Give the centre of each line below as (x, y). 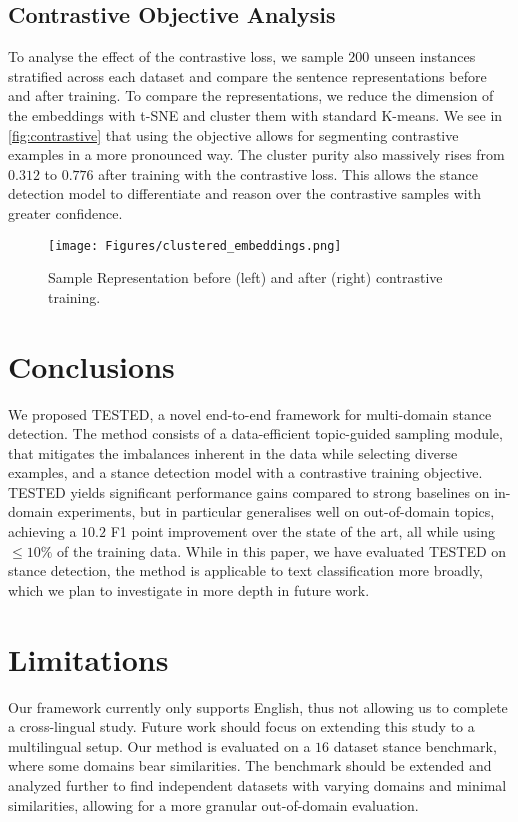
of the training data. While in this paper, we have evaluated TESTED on (281, 550)
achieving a (42, 531)
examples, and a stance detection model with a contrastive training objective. (245, 472)
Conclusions (91, 365)
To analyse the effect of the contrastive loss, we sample (176, 56)
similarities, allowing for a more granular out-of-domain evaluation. (213, 804)
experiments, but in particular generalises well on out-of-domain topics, (276, 511)
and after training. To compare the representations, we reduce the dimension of (251, 95)
